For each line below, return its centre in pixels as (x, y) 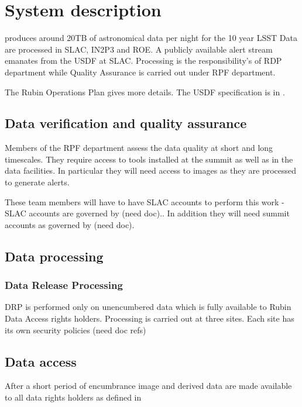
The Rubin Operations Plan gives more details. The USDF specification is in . (145, 92)
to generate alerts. (37, 182)
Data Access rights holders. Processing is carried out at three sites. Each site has (150, 318)
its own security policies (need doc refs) (75, 330)
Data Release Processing (64, 285)
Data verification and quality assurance (126, 123)
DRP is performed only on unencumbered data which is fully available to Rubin (148, 307)
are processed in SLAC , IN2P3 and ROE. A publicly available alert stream (139, 49)
